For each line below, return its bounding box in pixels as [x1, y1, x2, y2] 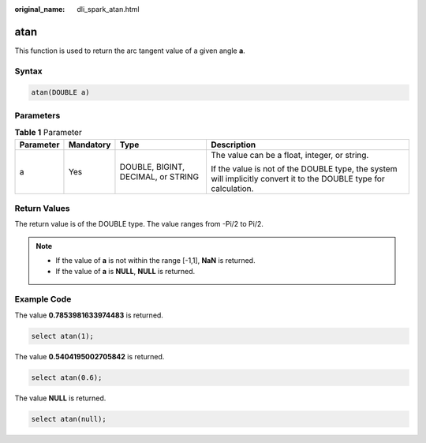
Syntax [14, 66, 43, 77]
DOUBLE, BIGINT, [119, 161, 185, 172]
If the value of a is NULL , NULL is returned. [55, 267, 196, 276]
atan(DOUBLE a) [31, 88, 90, 97]
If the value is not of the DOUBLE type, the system [211, 163, 398, 174]
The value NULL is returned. [14, 393, 106, 403]
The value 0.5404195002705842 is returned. [14, 351, 165, 361]
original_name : [14, 5, 65, 13]
